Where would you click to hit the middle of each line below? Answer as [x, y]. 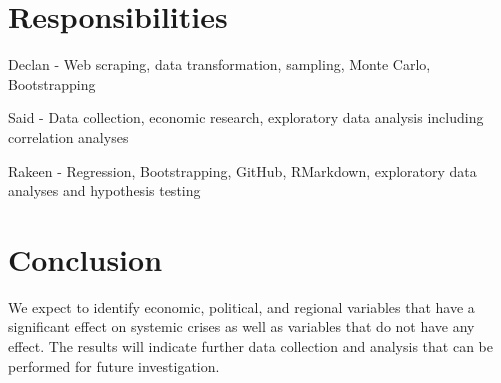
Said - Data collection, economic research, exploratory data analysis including [246, 117]
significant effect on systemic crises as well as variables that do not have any [241, 326]
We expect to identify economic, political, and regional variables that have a [241, 306]
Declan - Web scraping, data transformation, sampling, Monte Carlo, [219, 64]
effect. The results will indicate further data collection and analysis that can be [250, 346]
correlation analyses [68, 136]
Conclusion [85, 258]
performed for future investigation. [114, 365]
